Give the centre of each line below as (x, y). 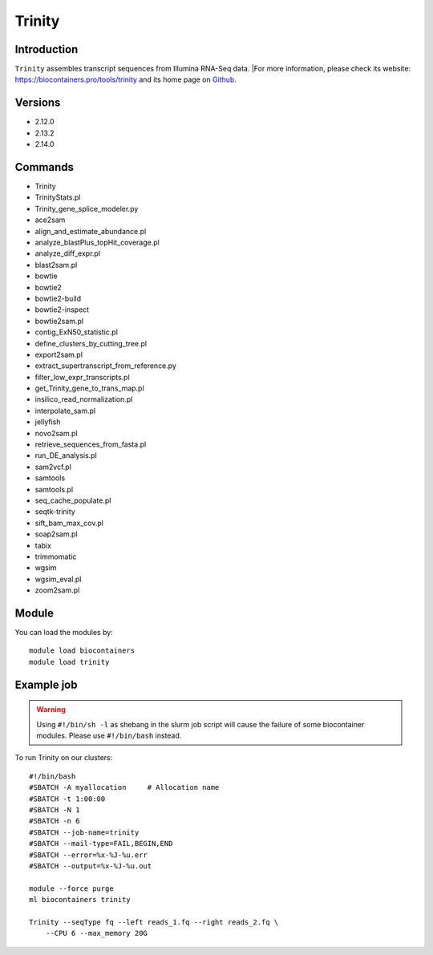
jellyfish (48, 422)
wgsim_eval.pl (58, 579)
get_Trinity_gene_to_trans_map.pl (89, 388)
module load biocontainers (82, 651)
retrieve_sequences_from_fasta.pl (91, 444)
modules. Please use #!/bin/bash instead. (109, 735)
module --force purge (71, 888)
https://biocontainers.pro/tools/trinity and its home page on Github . (125, 79)
